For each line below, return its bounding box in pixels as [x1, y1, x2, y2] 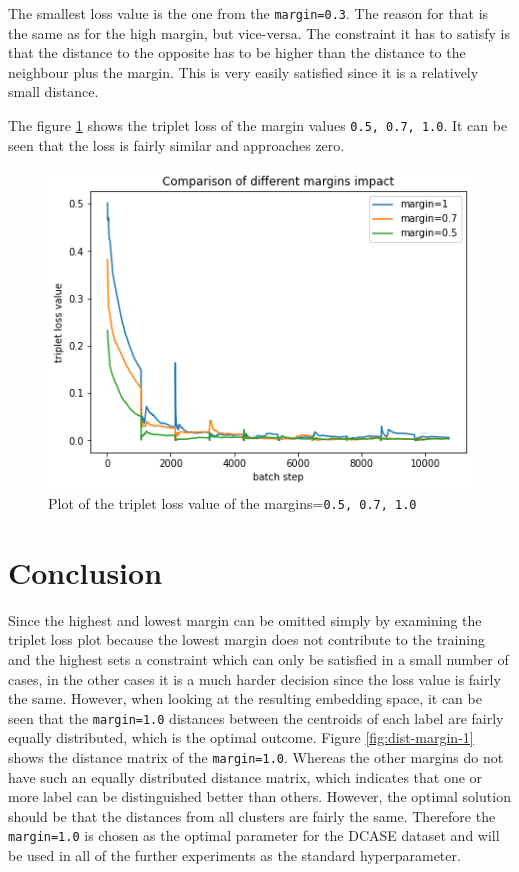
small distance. [8, 81, 99, 102]
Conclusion [8, 551, 163, 592]
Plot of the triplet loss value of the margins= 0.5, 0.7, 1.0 [48, 493, 417, 514]
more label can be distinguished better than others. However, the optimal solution [8, 786, 511, 807]
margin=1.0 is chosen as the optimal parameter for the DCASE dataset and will [8, 825, 500, 846]
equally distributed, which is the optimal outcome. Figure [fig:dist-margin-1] [8, 727, 474, 748]
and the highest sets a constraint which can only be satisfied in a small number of [8, 649, 509, 669]
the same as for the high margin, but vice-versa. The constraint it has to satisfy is [8, 22, 511, 43]
